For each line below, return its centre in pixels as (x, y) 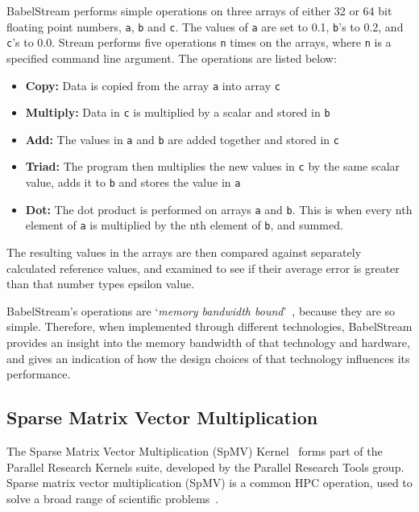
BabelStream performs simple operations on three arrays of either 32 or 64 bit (199, 10)
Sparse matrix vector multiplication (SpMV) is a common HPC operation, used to (209, 483)
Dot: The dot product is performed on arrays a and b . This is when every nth (219, 209)
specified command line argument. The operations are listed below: (172, 58)
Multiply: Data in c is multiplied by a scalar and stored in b (178, 112)
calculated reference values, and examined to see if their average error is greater (203, 268)
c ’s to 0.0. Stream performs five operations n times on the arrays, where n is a (199, 42)
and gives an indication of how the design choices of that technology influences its (208, 358)
